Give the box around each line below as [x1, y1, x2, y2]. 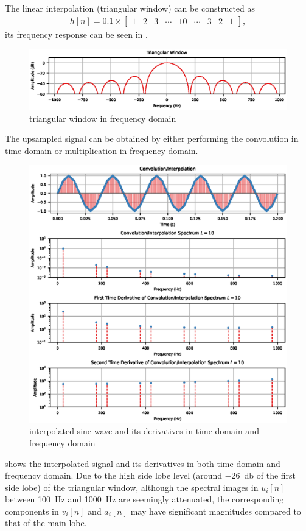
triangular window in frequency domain [29, 111, 176, 124]
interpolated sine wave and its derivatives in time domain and [29, 424, 259, 437]
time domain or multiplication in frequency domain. [5, 144, 198, 156]
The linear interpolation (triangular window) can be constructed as [5, 2, 256, 14]
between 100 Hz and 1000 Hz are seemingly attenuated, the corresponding [5, 493, 284, 505]
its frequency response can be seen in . [5, 27, 148, 40]
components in [5, 504, 59, 517]
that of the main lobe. [5, 516, 87, 529]
